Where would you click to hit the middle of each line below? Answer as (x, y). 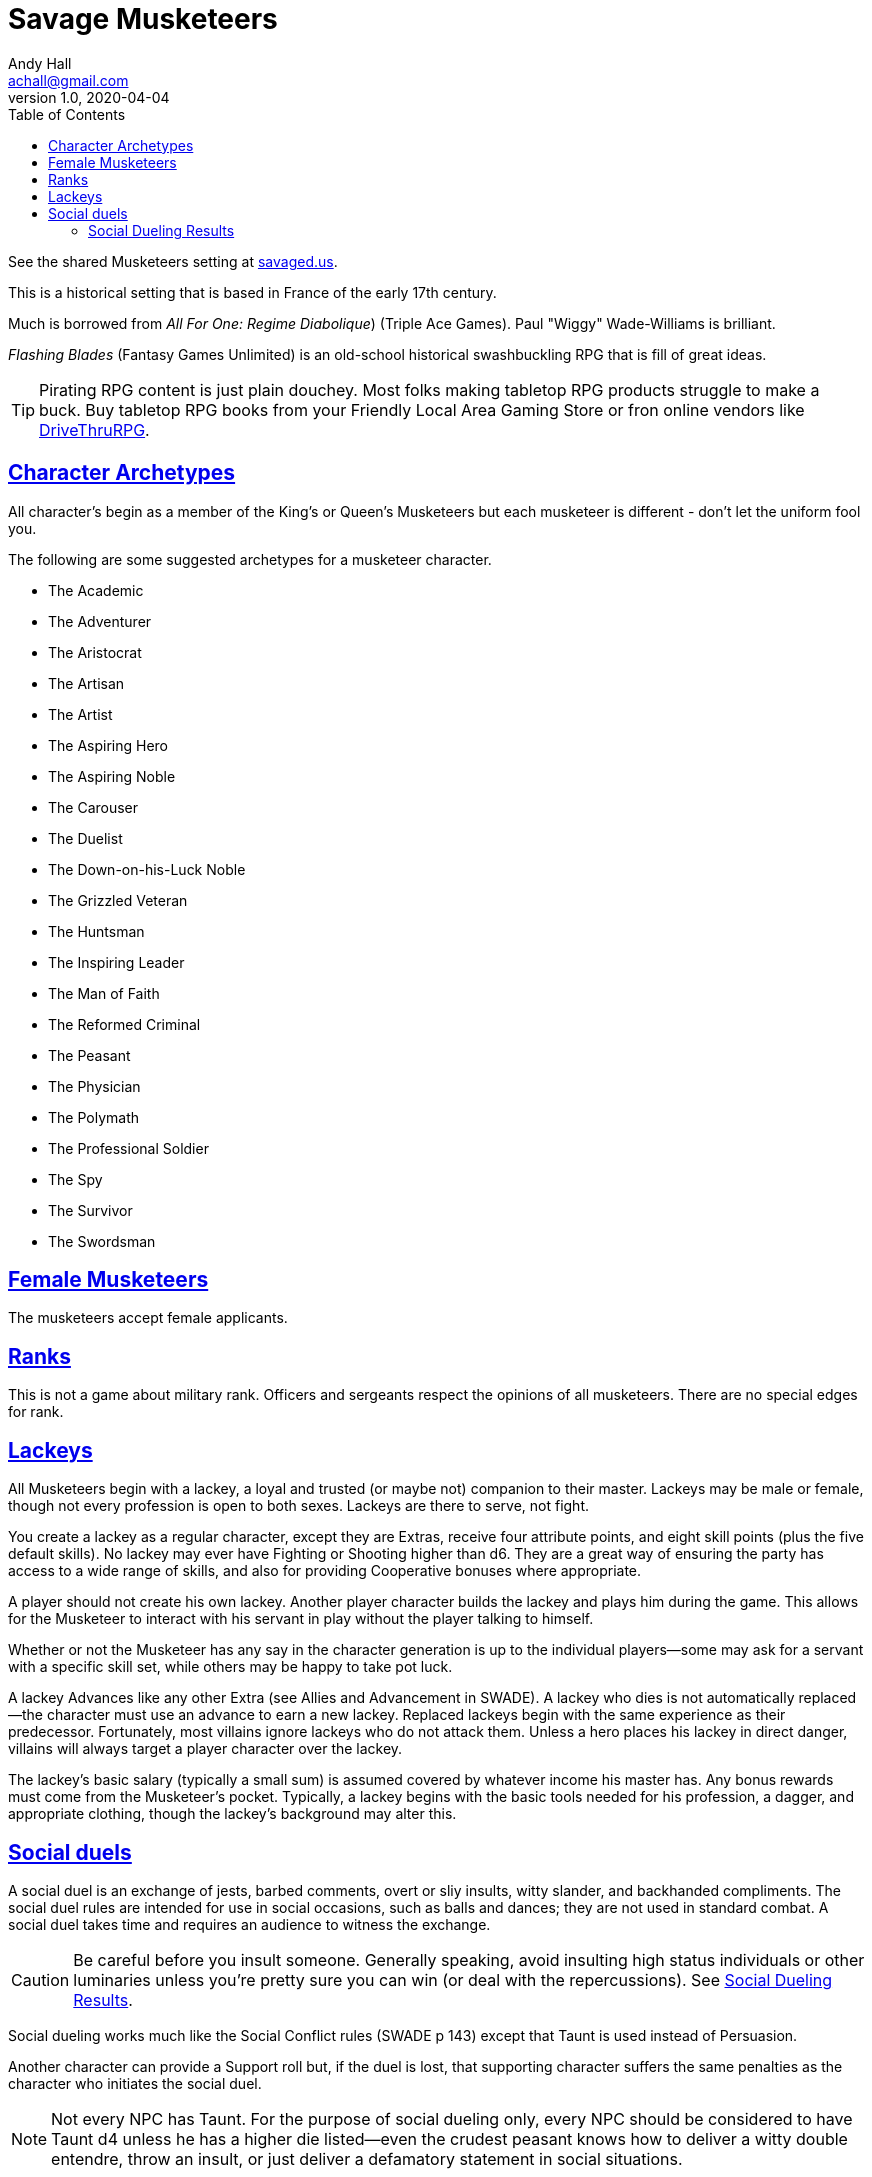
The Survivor (90, 1210)
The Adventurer (100, 621)
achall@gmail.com (68, 80)
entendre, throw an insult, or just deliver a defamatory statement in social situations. (367, 2158)
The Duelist (85, 838)
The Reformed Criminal (124, 1024)
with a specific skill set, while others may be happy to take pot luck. (230, 1667)
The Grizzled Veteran (118, 900)
